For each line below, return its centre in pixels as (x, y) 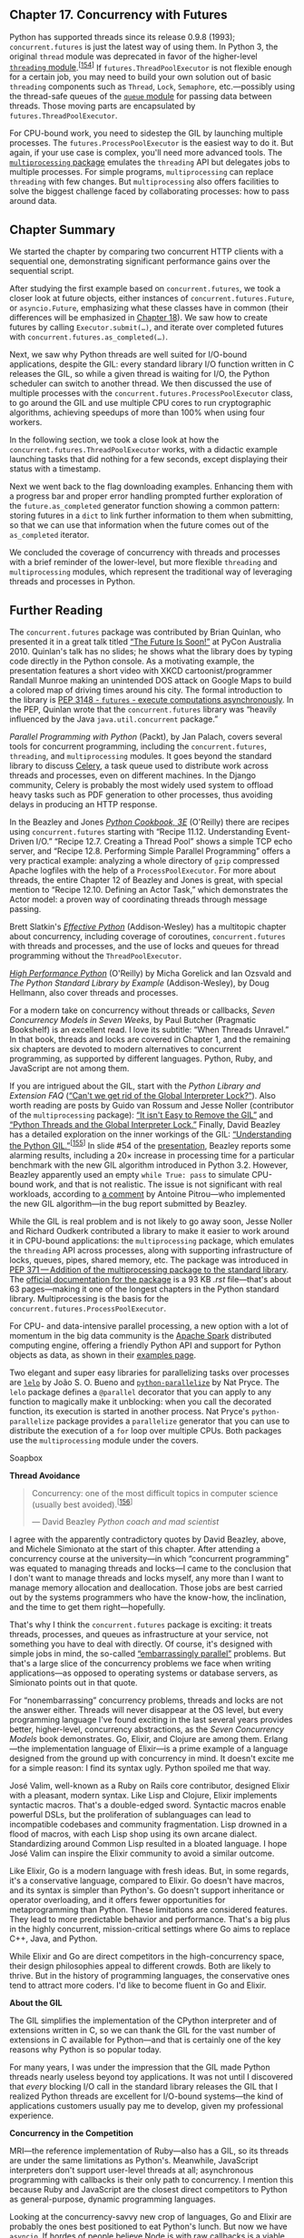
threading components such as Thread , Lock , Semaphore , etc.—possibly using (152, 86)
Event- (278, 832)
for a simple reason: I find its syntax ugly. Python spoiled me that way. (140, 1768)
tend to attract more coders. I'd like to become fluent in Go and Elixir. (138, 1985)
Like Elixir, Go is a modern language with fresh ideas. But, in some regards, (149, 1871)
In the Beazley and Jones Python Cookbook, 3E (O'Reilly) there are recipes (150, 822)
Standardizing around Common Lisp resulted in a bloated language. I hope (148, 1844)
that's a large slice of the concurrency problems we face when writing (140, 1664)
